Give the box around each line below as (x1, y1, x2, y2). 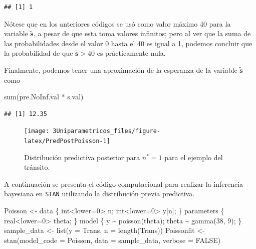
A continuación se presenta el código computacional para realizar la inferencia (4, 178, 243, 189)
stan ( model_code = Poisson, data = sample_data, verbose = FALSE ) (4, 234, 221, 245)
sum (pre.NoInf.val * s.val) (4, 91, 84, 102)
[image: (24, 128, 50, 135)
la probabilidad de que (4, 48, 73, 58)
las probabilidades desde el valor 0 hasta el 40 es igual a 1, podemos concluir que (4, 38, 252, 48)
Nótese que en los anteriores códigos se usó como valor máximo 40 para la (4, 18, 231, 29)
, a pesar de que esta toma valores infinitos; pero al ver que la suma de (33, 28, 251, 39)
